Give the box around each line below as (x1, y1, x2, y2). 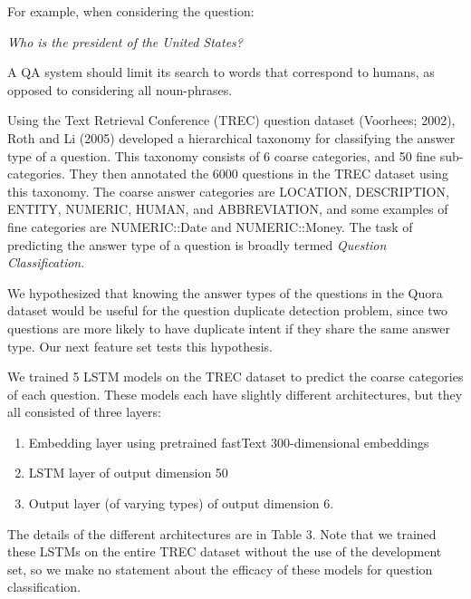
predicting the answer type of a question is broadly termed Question (7, 235, 387, 254)
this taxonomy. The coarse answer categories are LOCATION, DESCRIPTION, (7, 181, 449, 200)
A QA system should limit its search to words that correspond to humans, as (7, 63, 435, 82)
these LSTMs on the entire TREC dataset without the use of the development (7, 542, 442, 561)
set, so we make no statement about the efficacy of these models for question (7, 559, 433, 578)
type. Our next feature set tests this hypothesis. (7, 336, 273, 355)
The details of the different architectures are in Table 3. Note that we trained (7, 524, 437, 543)
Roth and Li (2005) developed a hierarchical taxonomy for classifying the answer (7, 128, 456, 147)
